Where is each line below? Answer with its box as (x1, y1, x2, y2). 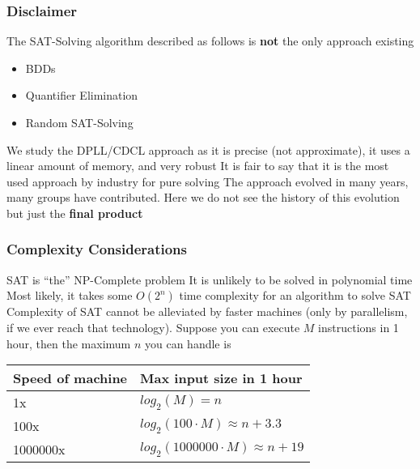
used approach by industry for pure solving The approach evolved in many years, (6, 173, 409, 190)
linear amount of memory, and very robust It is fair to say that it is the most (6, 157, 389, 174)
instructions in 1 (318, 318, 399, 335)
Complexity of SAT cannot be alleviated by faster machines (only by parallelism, (6, 303, 408, 320)
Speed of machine (13, 369, 128, 388)
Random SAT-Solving (25, 114, 134, 130)
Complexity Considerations (6, 239, 187, 259)
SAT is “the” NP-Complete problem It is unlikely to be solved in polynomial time (6, 271, 413, 288)
